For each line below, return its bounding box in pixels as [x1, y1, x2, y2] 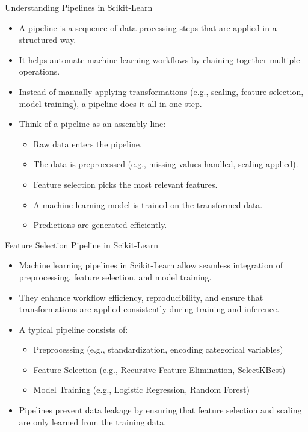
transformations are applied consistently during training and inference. [19, 303, 280, 315]
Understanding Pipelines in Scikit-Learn [5, 1, 153, 13]
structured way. [19, 33, 76, 46]
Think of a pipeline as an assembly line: [19, 117, 166, 130]
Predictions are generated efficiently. [33, 218, 167, 231]
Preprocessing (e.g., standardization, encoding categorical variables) [33, 343, 283, 356]
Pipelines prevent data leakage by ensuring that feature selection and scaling [19, 404, 302, 416]
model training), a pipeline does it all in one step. [19, 97, 202, 110]
